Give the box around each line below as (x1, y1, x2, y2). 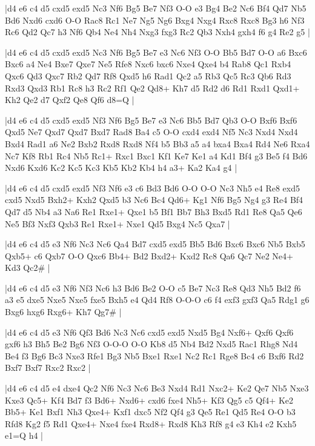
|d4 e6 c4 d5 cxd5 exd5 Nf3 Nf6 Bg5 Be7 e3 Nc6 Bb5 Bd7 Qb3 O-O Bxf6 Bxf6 (5, 113, 297, 126)
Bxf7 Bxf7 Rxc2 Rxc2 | (5, 361, 91, 374)
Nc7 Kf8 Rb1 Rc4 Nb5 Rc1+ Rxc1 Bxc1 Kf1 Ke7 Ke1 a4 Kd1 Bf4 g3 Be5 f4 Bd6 (5, 149, 308, 162)
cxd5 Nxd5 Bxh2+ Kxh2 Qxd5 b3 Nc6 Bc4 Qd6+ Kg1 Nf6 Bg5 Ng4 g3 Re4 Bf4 (5, 193, 303, 206)
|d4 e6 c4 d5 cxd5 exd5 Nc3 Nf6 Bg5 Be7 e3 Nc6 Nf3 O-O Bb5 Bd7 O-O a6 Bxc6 (5, 45, 307, 58)
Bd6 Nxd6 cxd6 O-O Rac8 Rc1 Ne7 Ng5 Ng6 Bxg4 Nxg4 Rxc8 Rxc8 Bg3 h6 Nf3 (5, 13, 305, 26)
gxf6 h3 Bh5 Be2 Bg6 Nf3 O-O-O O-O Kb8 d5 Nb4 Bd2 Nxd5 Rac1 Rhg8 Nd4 (5, 338, 298, 350)
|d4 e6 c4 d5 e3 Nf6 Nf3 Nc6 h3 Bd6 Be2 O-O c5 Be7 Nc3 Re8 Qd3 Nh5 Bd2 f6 (5, 281, 301, 294)
